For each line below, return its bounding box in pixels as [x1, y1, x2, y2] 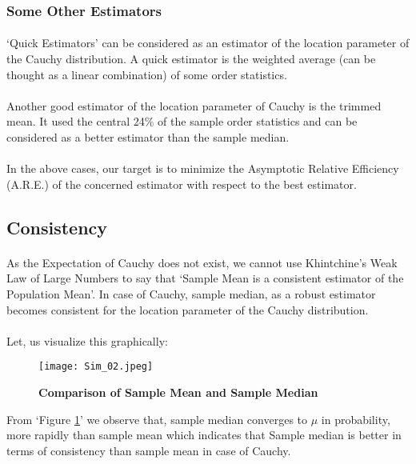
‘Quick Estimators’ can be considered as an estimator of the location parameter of [6, 34, 410, 51]
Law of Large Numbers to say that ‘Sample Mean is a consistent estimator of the [6, 270, 404, 286]
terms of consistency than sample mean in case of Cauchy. [6, 442, 291, 458]
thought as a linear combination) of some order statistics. [6, 66, 287, 82]
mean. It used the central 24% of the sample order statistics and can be [6, 113, 358, 130]
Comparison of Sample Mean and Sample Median [38, 383, 318, 400]
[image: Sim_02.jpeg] [38, 361, 154, 373]
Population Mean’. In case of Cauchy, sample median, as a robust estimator [6, 285, 376, 302]
